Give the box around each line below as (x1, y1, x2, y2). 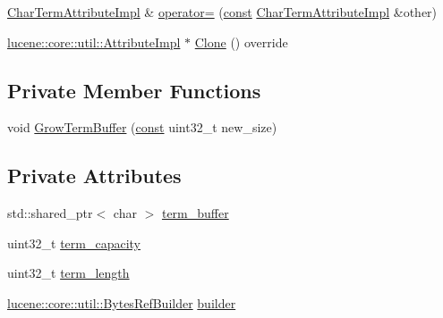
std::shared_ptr (7, 204, 93, 222)
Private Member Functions (7, 76, 261, 104)
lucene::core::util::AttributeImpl (7, 32, 181, 51)
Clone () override (194, 32, 288, 51)
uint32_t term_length (7, 264, 130, 282)
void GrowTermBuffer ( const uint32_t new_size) (7, 118, 277, 137)
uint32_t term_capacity (7, 233, 141, 252)
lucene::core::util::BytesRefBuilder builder (7, 293, 236, 312)
